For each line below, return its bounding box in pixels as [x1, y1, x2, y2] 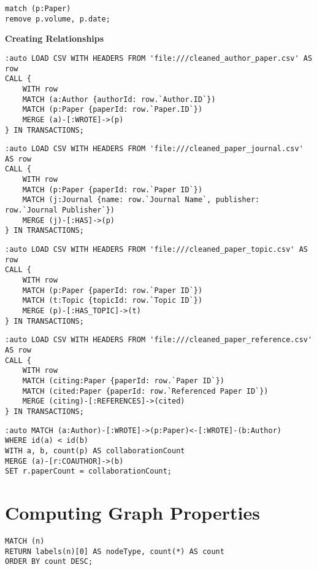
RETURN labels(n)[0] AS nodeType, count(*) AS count [5, 547, 224, 556]
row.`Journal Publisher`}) [5, 206, 115, 215]
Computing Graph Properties [5, 500, 260, 525]
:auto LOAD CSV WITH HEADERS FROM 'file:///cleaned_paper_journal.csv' [5, 144, 304, 154]
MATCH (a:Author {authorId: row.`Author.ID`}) [22, 95, 216, 104]
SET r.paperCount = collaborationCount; [5, 467, 172, 476]
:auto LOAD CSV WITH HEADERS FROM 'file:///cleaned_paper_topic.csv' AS [5, 245, 308, 254]
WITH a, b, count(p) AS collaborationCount [5, 446, 185, 455]
